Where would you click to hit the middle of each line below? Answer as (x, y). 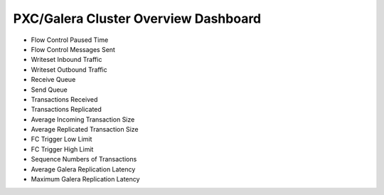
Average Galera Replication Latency (83, 169)
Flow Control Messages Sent (73, 49)
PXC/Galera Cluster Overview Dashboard (137, 19)
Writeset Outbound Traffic (69, 69)
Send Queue (49, 90)
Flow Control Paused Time (70, 40)
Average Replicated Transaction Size (85, 130)
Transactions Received (64, 99)
